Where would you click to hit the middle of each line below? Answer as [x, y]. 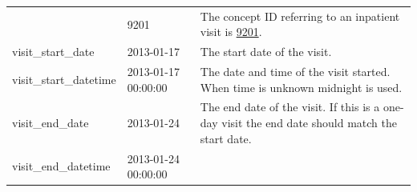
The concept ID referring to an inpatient [300, 16]
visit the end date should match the [309, 123]
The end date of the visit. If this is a [290, 107]
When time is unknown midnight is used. [301, 87]
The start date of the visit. [266, 52]
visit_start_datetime [64, 79]
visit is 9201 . [231, 32]
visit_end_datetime [61, 166]
